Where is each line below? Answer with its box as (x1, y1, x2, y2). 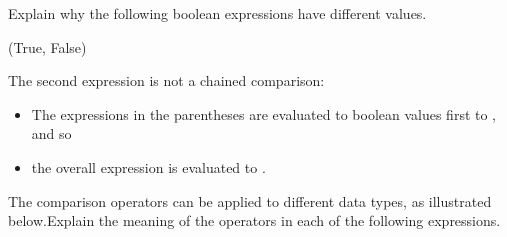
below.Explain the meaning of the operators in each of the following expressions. (8, 210, 501, 231)
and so (31, 123, 72, 144)
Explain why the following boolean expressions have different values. (8, 3, 427, 23)
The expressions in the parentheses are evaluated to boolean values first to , (31, 103, 497, 124)
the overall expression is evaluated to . (31, 156, 266, 177)
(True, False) (8, 36, 87, 57)
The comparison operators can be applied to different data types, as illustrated (8, 190, 492, 211)
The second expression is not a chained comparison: (8, 70, 325, 91)
